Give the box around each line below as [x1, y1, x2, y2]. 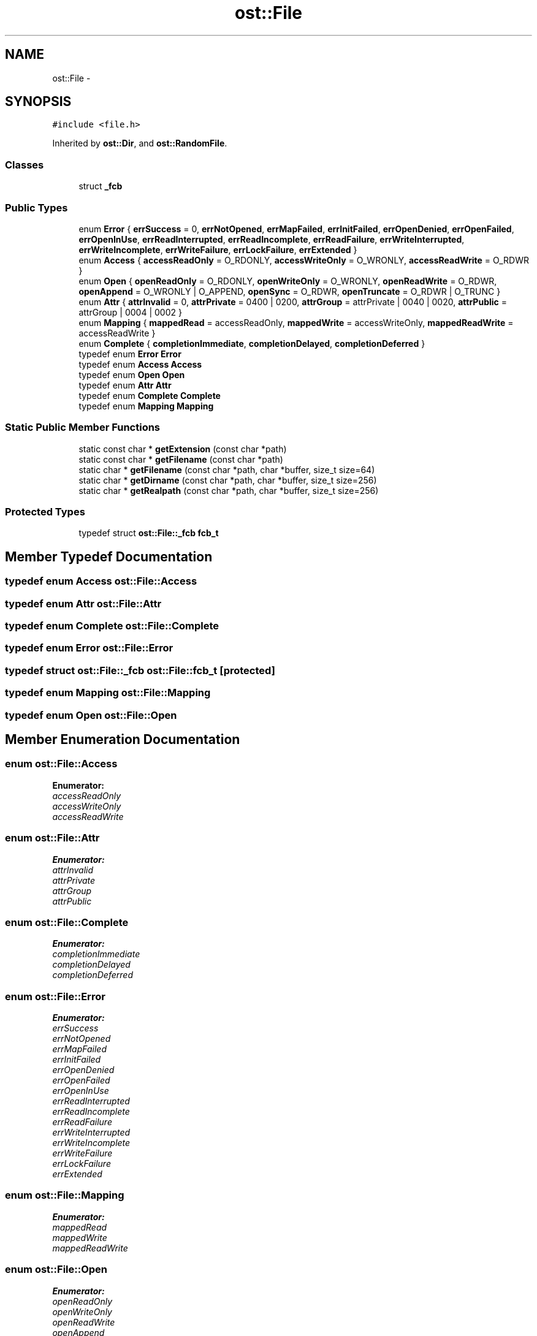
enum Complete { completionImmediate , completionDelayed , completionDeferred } [78, 338, 425, 349]
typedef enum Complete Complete [78, 390, 221, 401]
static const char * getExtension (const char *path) [78, 443, 287, 454]
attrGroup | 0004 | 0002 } [78, 306, 182, 317]
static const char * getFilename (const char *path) [78, 454, 283, 465]
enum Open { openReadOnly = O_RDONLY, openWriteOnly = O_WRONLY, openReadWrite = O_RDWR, [78, 275, 497, 286]
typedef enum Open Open [78, 369, 185, 380]
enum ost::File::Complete [5, 916, 129, 928]
